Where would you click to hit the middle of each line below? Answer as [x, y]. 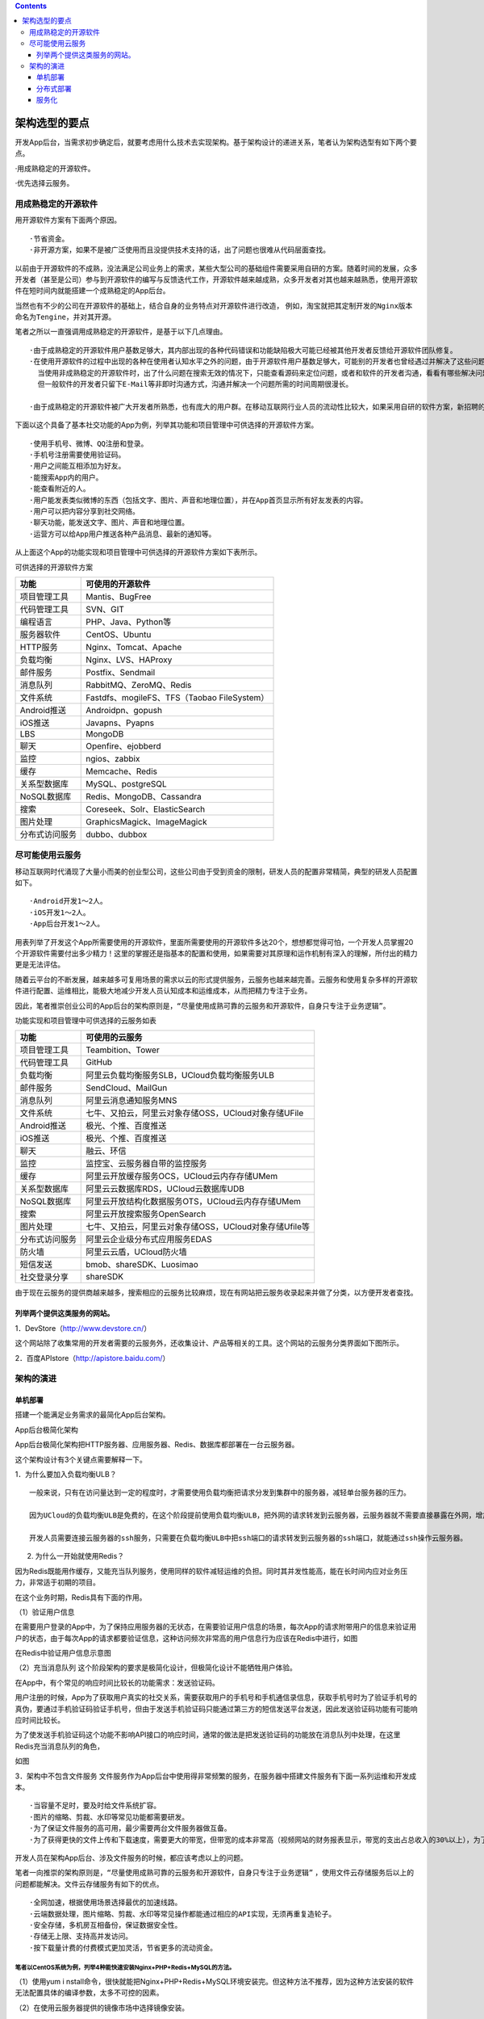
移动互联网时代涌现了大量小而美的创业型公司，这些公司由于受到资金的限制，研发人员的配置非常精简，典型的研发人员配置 [216, 871]
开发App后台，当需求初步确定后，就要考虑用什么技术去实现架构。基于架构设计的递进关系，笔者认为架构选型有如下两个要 [216, 142]
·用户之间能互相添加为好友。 [77, 466]
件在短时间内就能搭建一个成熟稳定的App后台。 [92, 291]
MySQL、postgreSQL [126, 783]
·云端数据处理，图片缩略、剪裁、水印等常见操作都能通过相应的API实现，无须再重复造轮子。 [183, 1914]
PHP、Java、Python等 [129, 622]
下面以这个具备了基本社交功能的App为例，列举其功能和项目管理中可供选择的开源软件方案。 [167, 425]
